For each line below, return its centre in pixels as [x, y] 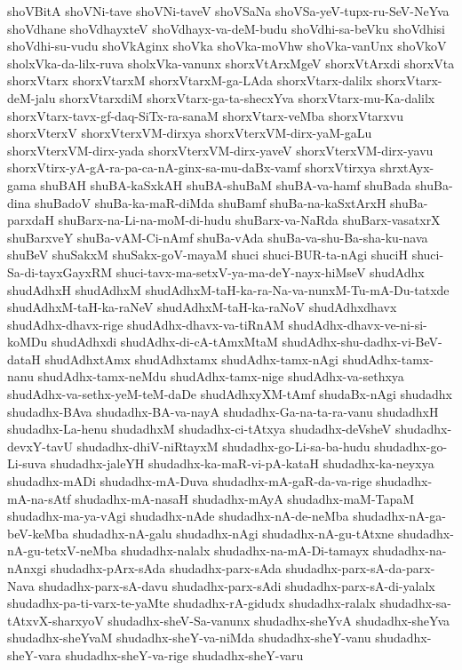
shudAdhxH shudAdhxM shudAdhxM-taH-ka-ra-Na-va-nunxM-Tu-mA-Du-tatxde [228, 289]
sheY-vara [34, 654]
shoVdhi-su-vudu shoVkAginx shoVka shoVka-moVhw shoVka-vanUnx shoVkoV [227, 46]
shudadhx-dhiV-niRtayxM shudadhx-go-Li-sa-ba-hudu [223, 446]
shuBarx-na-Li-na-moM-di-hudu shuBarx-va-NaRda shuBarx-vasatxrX [249, 220]
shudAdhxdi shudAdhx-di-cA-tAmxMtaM [164, 342]
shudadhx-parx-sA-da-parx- [360, 568]
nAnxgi [27, 568]
